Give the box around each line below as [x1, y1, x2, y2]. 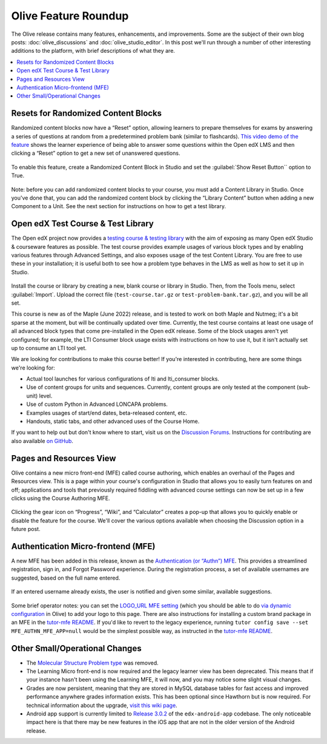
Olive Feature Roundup [11, 9, 129, 22]
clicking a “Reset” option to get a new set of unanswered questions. [11, 149, 180, 157]
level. [39, 392, 53, 399]
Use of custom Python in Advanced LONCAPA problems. [26, 401, 168, 408]
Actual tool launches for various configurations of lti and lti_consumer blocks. [26, 375, 219, 382]
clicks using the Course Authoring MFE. [11, 495, 110, 502]
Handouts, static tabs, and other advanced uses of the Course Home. [26, 418, 200, 425]
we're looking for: [11, 364, 56, 371]
